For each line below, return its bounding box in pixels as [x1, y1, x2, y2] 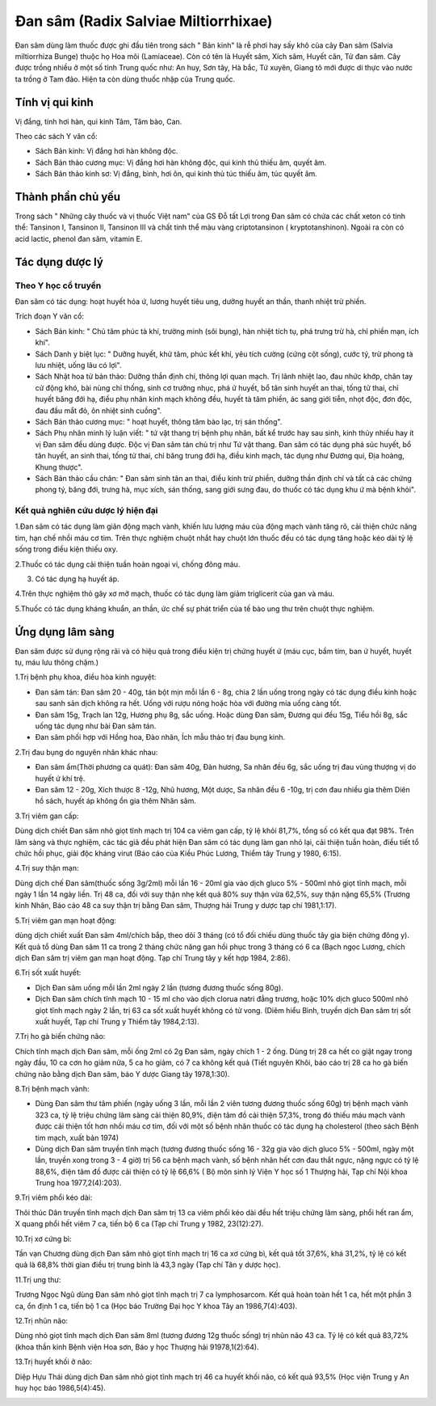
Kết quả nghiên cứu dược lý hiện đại [15, 505, 158, 517]
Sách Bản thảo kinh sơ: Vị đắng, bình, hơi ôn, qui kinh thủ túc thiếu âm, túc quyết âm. [35, 169, 318, 179]
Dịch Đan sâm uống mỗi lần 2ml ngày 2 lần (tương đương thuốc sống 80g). [35, 982, 284, 992]
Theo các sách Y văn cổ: [15, 132, 98, 141]
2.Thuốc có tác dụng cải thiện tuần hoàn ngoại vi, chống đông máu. [15, 559, 241, 569]
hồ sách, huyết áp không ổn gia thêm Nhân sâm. [35, 796, 197, 806]
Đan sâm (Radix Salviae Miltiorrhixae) [15, 12, 273, 30]
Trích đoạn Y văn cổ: [15, 311, 85, 321]
